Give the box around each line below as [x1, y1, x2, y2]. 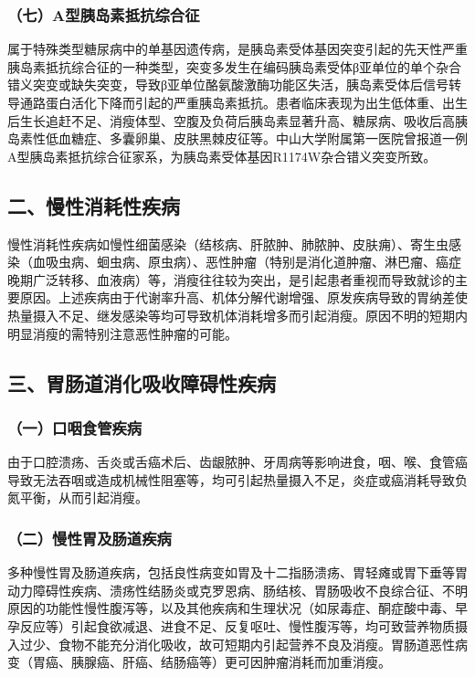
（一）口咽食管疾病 [7, 416, 142, 439]
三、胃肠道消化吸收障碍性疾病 [7, 368, 276, 397]
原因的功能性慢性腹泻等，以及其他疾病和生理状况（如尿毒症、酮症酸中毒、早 [7, 598, 468, 618]
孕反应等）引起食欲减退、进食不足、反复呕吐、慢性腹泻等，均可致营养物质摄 [7, 616, 468, 635]
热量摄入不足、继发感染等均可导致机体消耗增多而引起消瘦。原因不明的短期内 [7, 305, 468, 324]
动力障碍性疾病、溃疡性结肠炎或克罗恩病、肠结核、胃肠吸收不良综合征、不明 [7, 580, 468, 599]
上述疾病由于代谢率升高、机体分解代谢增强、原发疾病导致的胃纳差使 [58, 288, 468, 307]
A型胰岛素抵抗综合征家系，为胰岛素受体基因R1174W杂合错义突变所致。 [7, 146, 437, 165]
